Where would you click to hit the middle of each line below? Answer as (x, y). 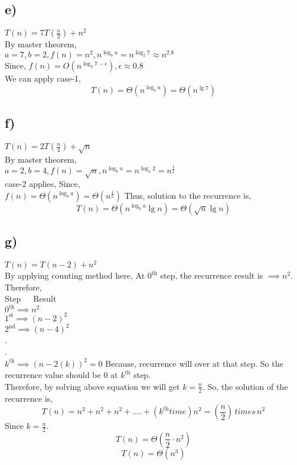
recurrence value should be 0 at (61, 375)
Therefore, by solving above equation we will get (92, 386)
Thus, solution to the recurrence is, (188, 195)
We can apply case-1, (43, 78)
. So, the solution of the (245, 386)
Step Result (31, 298)
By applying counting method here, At (75, 275)
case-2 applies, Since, (43, 184)
